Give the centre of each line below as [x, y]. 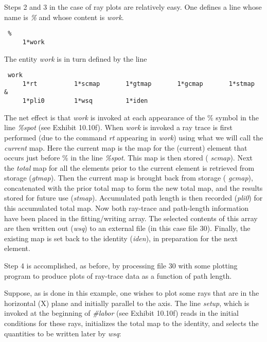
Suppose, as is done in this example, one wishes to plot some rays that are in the [132, 293]
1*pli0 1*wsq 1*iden [85, 101]
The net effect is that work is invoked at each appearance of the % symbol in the [131, 117]
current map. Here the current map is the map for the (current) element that [126, 147]
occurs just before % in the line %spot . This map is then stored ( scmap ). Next [128, 158]
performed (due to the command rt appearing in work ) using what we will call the [134, 137]
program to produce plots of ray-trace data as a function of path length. [118, 275]
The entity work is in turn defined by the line [76, 58]
